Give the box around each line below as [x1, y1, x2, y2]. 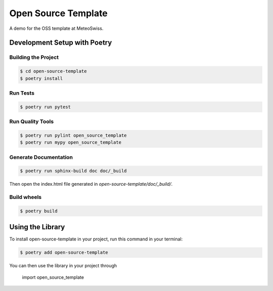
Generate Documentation [9, 153, 73, 160]
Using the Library [9, 223, 65, 231]
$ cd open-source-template [20, 68, 87, 74]
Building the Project [9, 54, 59, 61]
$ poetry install [20, 75, 63, 81]
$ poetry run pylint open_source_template [20, 132, 127, 138]
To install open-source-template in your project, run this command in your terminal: [9, 236, 183, 242]
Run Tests [9, 89, 35, 96]
